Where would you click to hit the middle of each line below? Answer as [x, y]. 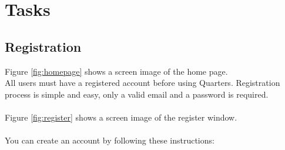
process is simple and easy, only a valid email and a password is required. [137, 94]
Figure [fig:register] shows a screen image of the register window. [121, 117]
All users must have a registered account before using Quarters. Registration [142, 83]
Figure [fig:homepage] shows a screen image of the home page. [116, 71]
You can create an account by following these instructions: [110, 140]
